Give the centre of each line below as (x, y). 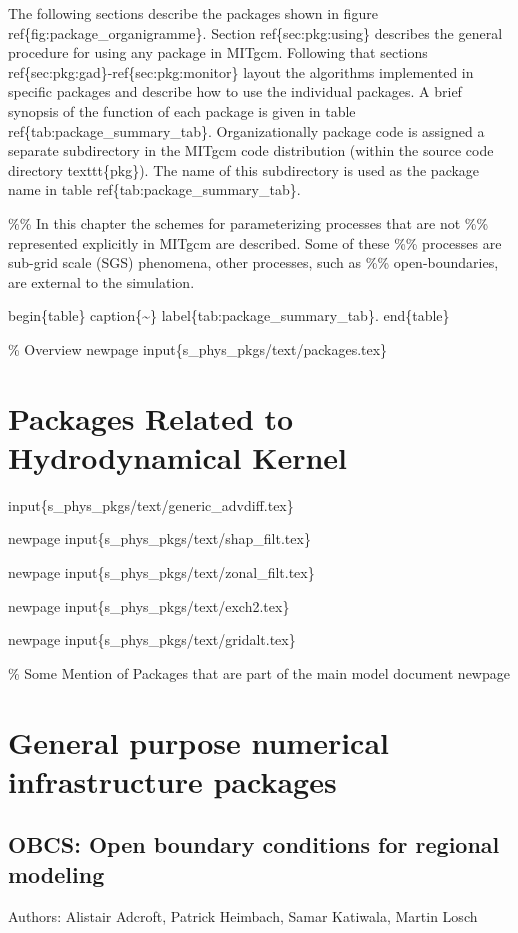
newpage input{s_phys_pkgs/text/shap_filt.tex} (159, 538)
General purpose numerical (198, 741)
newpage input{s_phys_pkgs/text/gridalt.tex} (152, 639)
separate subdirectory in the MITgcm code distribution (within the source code (251, 150)
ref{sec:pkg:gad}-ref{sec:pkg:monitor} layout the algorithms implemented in (241, 71)
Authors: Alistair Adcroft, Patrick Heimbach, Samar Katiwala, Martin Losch (243, 915)
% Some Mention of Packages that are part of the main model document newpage (259, 672)
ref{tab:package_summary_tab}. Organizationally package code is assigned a (246, 130)
